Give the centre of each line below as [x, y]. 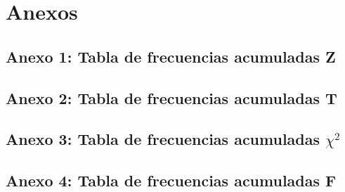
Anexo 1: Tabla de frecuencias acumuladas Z [171, 56]
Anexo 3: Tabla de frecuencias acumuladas [163, 139]
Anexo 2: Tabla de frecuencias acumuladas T [171, 97]
